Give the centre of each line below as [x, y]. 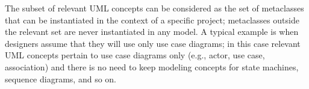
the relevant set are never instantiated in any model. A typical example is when [152, 32]
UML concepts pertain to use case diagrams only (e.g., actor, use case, [135, 55]
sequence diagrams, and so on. [61, 78]
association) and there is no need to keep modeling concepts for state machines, [152, 66]
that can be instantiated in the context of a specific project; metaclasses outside [152, 20]
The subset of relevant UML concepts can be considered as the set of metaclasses [154, 8]
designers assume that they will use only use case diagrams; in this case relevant [153, 43]
